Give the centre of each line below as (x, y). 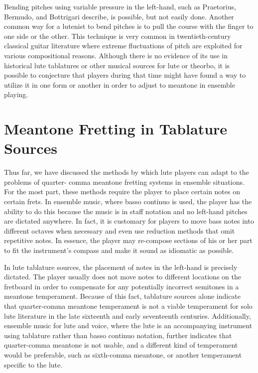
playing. (16, 94)
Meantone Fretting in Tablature (116, 129)
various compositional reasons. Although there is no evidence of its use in (116, 55)
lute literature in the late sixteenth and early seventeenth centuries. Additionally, (128, 315)
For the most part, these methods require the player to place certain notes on (122, 191)
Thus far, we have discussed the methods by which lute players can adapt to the (127, 172)
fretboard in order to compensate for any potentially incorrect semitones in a (122, 286)
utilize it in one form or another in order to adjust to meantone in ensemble (120, 84)
